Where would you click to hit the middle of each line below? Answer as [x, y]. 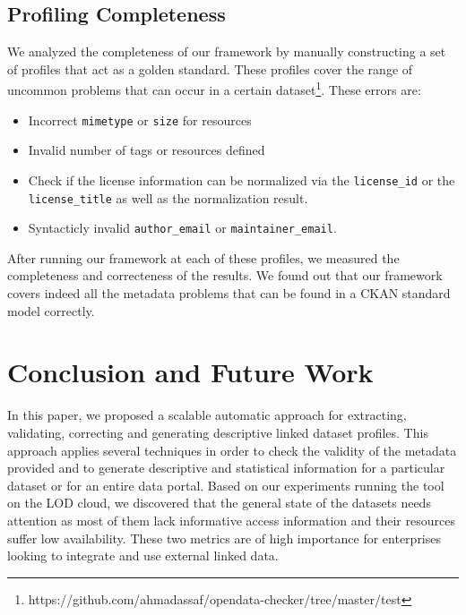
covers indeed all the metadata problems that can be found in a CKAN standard [229, 293]
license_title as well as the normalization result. [168, 197]
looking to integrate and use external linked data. [143, 555]
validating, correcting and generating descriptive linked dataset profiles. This [218, 432]
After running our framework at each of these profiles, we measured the [203, 257]
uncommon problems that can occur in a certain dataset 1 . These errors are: [214, 89]
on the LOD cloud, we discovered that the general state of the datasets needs [219, 503]
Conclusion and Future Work [190, 372]
